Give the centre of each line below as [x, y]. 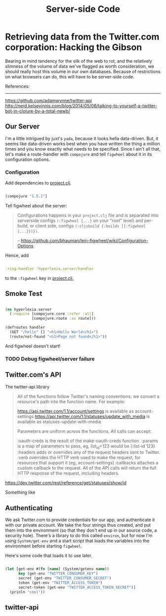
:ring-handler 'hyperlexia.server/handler [49, 269]
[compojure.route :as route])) [64, 319]
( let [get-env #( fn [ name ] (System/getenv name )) [57, 569]
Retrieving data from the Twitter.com [82, 37]
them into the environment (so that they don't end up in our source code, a [81, 530]
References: [17, 86]
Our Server [22, 127]
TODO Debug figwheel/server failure [50, 359]
